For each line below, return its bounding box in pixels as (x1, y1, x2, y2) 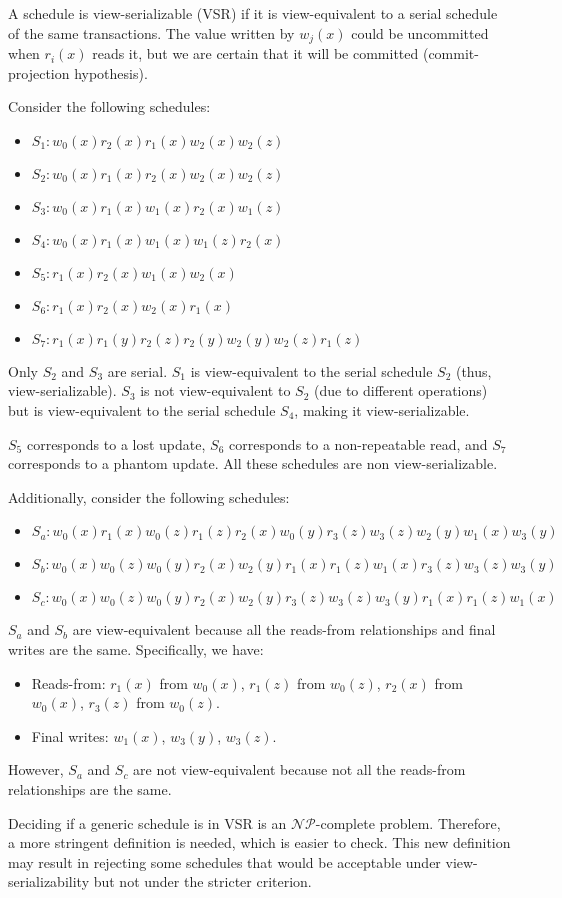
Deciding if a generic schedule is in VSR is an (8, 812, 287, 833)
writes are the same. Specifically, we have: (8, 638, 264, 659)
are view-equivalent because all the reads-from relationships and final (72, 619, 496, 640)
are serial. (107, 360, 168, 381)
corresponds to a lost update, (26, 433, 206, 454)
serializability (8, 871, 90, 892)
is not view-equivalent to (140, 380, 291, 401)
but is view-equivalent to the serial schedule (8, 400, 276, 421)
